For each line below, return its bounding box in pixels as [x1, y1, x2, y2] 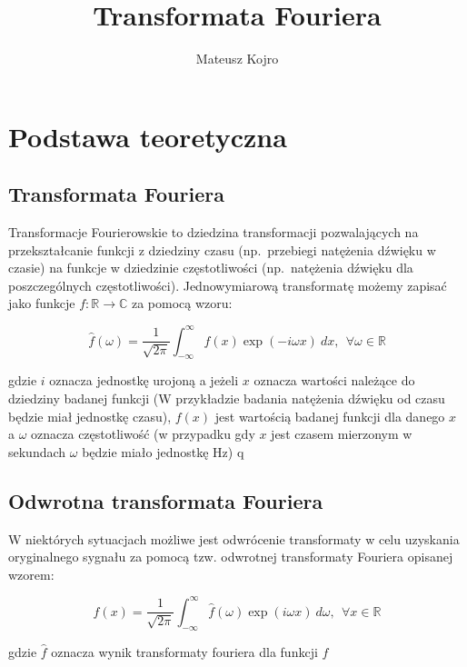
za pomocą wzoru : [131, 294, 233, 313]
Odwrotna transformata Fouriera [8, 486, 323, 514]
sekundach [8, 442, 66, 461]
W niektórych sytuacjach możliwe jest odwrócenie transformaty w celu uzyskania [8, 529, 460, 548]
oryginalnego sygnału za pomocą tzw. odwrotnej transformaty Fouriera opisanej [8, 547, 453, 566]
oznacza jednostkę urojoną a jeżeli [49, 371, 239, 390]
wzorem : [8, 564, 55, 583]
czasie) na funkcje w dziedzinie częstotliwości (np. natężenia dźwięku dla [8, 258, 413, 277]
